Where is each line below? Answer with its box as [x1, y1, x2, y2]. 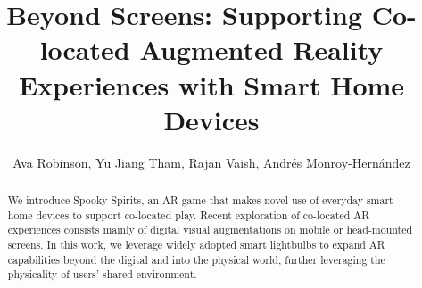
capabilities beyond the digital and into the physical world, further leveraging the [7, 251, 385, 267]
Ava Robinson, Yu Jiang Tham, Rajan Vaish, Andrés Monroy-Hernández [12, 152, 410, 171]
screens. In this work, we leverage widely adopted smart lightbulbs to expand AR [7, 237, 385, 252]
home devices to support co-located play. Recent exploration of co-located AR [7, 207, 369, 222]
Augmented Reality [139, 31, 384, 68]
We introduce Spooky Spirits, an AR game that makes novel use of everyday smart [7, 193, 393, 208]
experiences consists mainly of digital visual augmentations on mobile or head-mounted [7, 222, 413, 237]
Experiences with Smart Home [18, 66, 405, 103]
